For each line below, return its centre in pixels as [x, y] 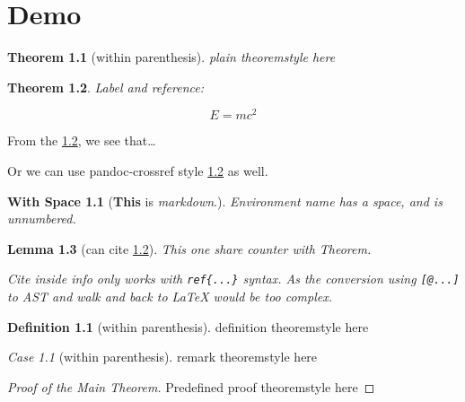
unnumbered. [42, 218]
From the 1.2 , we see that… [82, 140]
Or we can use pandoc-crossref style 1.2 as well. [138, 170]
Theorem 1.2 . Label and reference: [106, 87]
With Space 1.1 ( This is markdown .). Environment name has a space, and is [225, 201]
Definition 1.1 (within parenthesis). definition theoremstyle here [188, 326]
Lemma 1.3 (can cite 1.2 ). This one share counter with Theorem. [189, 248]
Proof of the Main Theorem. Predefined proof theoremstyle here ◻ [191, 386]
